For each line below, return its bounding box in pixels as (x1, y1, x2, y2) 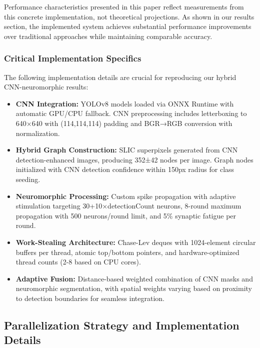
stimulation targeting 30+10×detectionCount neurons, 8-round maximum (15, 200, 241, 211)
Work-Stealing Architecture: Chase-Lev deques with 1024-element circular (15, 236, 256, 247)
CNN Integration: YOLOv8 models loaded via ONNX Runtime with (15, 98, 234, 108)
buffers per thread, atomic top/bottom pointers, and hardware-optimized (15, 246, 239, 257)
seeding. (15, 173, 40, 184)
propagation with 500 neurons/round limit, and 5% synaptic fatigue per (15, 210, 236, 220)
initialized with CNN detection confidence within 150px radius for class (15, 164, 234, 174)
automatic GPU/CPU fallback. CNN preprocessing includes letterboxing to (15, 108, 247, 118)
